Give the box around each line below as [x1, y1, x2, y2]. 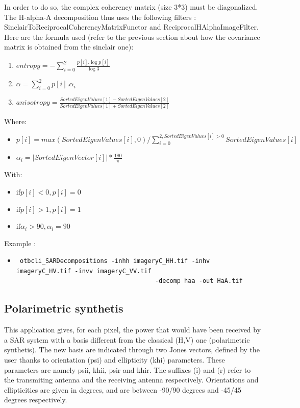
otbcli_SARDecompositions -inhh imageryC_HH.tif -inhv [19, 257, 210, 265]
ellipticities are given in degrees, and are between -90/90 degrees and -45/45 [4, 384, 242, 395]
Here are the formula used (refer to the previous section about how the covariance [4, 31, 260, 42]
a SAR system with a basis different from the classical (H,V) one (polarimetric [4, 334, 250, 345]
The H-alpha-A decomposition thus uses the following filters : [4, 11, 196, 22]
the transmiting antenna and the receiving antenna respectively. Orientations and [4, 374, 259, 385]
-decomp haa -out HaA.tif [155, 277, 243, 285]
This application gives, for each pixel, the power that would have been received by [4, 324, 261, 335]
